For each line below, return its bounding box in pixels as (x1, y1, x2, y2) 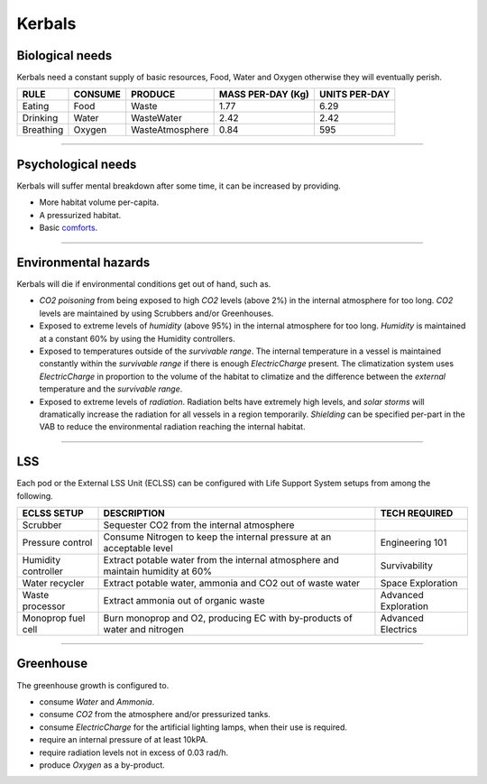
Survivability (380, 559, 433, 572)
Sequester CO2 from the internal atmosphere (103, 519, 295, 531)
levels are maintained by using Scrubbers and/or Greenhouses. (39, 308, 274, 318)
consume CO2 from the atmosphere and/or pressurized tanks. (39, 709, 271, 720)
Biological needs (16, 48, 113, 63)
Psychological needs (16, 156, 137, 171)
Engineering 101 (380, 537, 447, 549)
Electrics (380, 623, 418, 636)
